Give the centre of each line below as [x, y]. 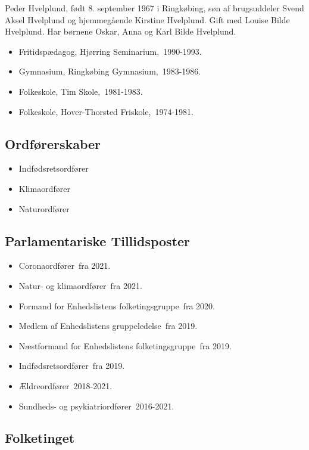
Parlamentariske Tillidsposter [98, 240]
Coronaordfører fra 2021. [65, 266]
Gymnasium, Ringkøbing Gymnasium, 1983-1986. [110, 71]
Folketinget [40, 438]
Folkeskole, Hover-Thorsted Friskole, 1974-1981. [106, 111]
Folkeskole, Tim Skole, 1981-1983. [81, 91]
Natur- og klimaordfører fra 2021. [80, 285]
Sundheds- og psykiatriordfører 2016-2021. [96, 406]
